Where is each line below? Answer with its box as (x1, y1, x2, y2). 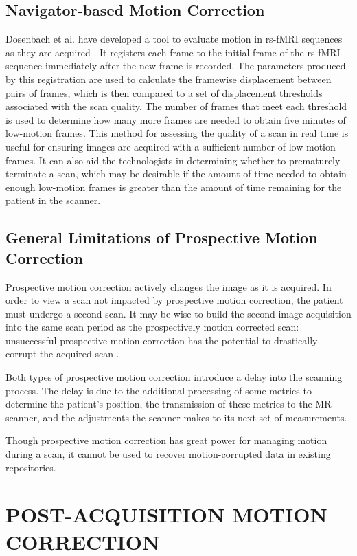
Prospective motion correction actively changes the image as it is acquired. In (5, 279, 332, 293)
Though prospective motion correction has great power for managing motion (5, 433, 327, 447)
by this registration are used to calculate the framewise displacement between (5, 71, 332, 86)
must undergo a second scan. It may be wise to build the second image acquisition (5, 306, 352, 320)
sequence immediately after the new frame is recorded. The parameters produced (5, 58, 346, 73)
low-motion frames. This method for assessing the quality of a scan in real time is (5, 126, 349, 140)
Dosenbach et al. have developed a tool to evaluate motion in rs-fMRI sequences (5, 32, 343, 46)
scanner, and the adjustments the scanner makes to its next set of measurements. (5, 410, 347, 424)
